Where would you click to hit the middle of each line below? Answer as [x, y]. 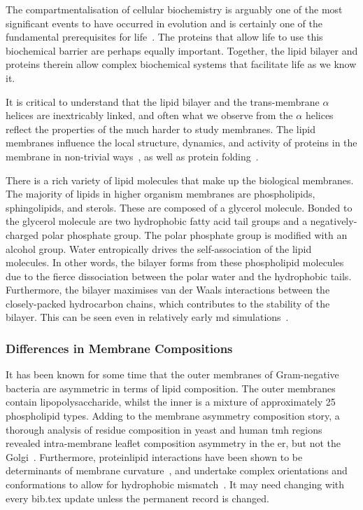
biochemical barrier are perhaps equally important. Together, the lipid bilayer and [182, 50]
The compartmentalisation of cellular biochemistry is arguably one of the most [174, 9]
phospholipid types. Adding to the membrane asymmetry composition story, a [173, 416]
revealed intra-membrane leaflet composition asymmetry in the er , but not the [173, 443]
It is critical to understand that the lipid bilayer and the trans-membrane [163, 101]
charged [22, 234]
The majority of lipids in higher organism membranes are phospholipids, [161, 194]
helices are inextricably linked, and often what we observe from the [149, 115]
